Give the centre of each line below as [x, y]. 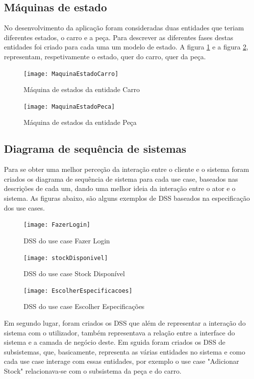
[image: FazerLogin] [57, 225]
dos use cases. [25, 207]
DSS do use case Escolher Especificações [84, 306]
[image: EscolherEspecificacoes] [78, 291]
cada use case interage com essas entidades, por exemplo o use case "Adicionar [122, 361]
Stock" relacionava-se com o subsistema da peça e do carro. [93, 370]
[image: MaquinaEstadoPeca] [69, 107]
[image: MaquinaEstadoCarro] [71, 74]
